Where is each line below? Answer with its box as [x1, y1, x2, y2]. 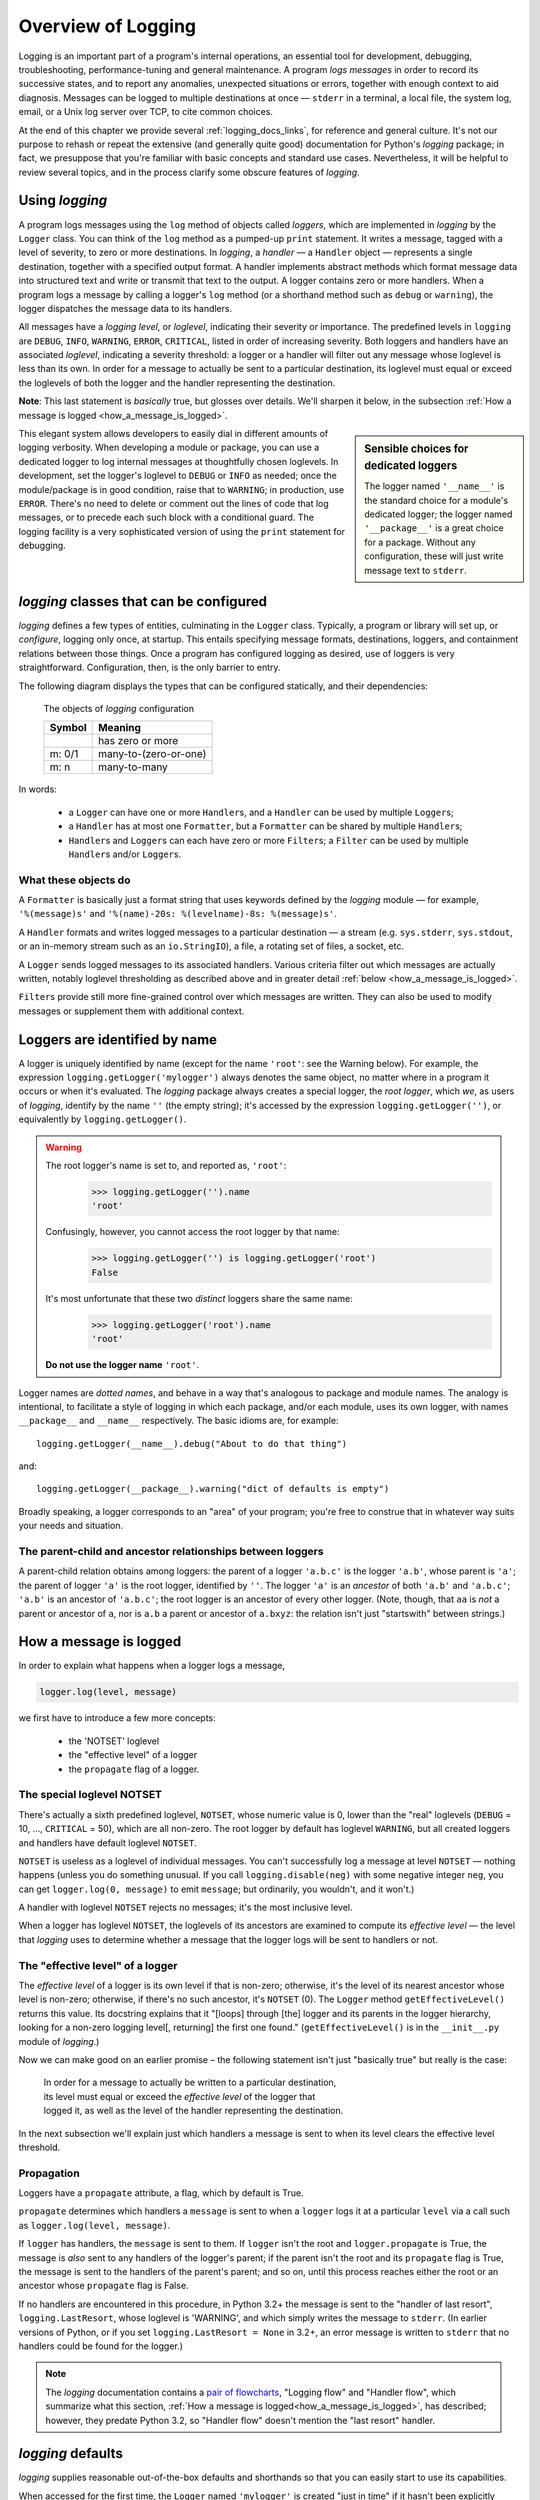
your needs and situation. [18, 1520, 124, 1532]
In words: [18, 783, 57, 795]
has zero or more [98, 734, 179, 748]
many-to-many [98, 760, 169, 774]
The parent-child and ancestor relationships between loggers [18, 1545, 324, 1559]
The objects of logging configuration [43, 702, 195, 714]
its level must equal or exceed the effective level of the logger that [43, 2090, 316, 2102]
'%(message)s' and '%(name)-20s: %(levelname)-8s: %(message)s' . [18, 908, 337, 920]
